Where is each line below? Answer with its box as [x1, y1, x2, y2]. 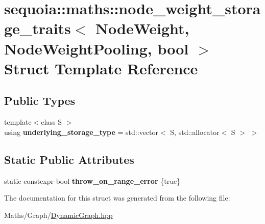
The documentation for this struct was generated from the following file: [4, 192, 230, 203]
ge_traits [4, 18, 71, 39]
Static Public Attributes [4, 151, 134, 167]
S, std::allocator [170, 126, 220, 137]
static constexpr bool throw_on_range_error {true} [4, 175, 181, 186]
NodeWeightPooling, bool [4, 38, 189, 59]
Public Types [4, 93, 76, 108]
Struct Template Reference [4, 58, 198, 78]
